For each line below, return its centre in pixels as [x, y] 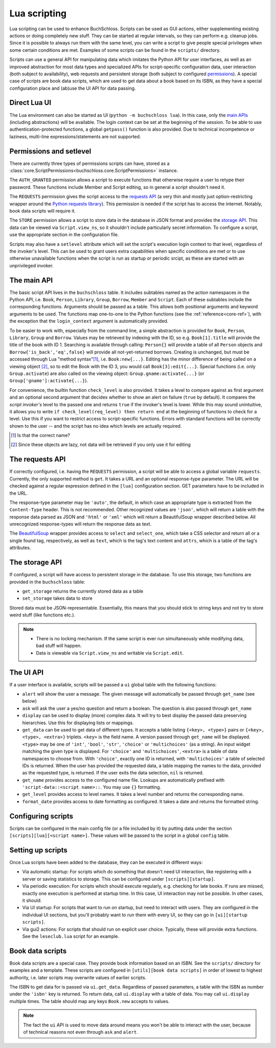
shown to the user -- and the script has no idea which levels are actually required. [96, 426]
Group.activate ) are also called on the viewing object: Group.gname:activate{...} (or [107, 373]
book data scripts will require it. [43, 211]
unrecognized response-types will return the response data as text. [80, 524]
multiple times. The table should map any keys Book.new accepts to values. [89, 1001]
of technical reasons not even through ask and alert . [80, 1032]
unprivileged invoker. [31, 265]
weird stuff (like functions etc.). [42, 615]
